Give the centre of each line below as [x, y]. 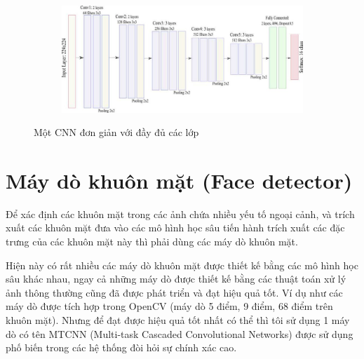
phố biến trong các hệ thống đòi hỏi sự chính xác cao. [121, 347]
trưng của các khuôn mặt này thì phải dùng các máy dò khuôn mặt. [152, 242]
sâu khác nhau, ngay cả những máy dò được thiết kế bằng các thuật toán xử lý [176, 279]
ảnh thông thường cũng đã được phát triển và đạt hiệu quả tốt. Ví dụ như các [174, 292]
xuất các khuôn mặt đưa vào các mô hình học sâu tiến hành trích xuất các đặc [175, 228]
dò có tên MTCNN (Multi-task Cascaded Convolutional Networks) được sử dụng [180, 333]
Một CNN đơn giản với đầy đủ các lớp [116, 132]
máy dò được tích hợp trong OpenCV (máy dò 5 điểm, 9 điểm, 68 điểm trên [169, 306]
